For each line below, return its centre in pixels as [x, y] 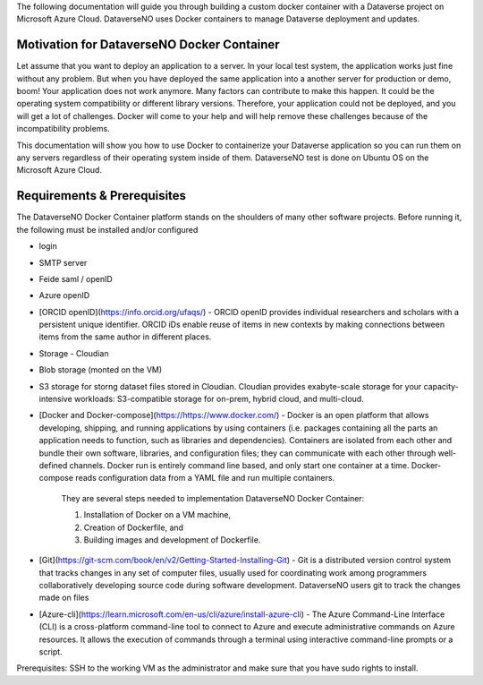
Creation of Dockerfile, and [133, 527]
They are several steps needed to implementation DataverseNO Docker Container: [213, 498]
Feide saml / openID [76, 278]
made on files [64, 598]
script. [51, 652]
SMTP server [63, 262]
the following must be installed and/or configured [107, 229]
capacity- [441, 386]
